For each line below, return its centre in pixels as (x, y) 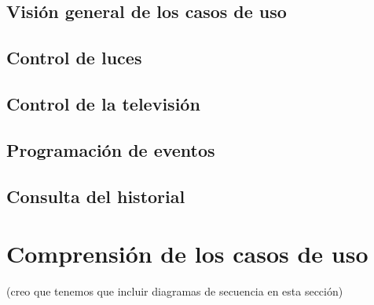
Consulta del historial (96, 196)
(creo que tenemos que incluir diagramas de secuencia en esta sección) (175, 291)
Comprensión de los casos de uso (187, 254)
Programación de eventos (111, 149)
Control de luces (74, 58)
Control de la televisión (103, 103)
